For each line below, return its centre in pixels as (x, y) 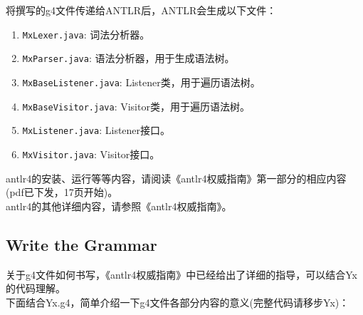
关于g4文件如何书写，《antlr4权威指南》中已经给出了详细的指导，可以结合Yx (181, 274)
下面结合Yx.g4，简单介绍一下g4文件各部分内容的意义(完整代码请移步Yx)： (178, 302)
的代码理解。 (36, 288)
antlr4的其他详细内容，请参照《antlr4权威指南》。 (119, 206)
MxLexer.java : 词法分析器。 (86, 34)
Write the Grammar (81, 244)
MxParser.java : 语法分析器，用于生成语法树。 (128, 58)
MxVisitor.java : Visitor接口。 (91, 154)
